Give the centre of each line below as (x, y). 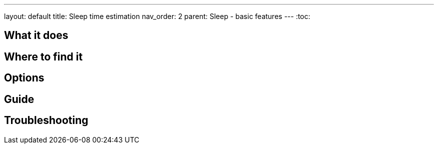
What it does (36, 35)
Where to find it (43, 56)
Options (24, 78)
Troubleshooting (46, 120)
